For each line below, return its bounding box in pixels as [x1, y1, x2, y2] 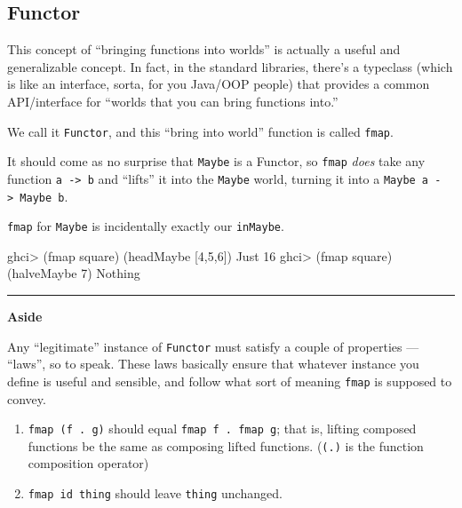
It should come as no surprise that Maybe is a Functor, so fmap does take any [7, 152, 426, 171]
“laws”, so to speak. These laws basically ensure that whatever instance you [7, 354, 419, 373]
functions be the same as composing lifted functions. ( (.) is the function [28, 436, 424, 455]
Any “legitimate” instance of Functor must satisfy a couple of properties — [7, 337, 419, 355]
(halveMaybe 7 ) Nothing [7, 264, 140, 282]
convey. [7, 389, 46, 408]
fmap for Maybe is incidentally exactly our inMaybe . [7, 217, 284, 235]
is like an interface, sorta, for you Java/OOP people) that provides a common [7, 75, 430, 93]
